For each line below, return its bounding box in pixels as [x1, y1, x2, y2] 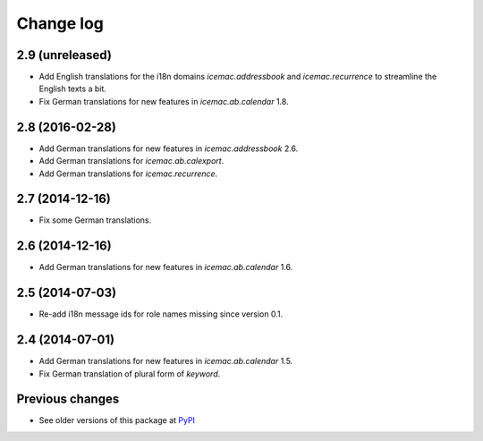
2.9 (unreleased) [16, 47, 112, 63]
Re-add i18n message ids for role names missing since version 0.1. [38, 309, 284, 319]
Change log [16, 13, 105, 33]
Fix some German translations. [38, 215, 152, 225]
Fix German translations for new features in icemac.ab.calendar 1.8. [38, 96, 290, 106]
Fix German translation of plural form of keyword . [38, 368, 221, 379]
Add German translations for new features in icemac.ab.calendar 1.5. [38, 356, 293, 367]
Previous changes [16, 392, 120, 407]
